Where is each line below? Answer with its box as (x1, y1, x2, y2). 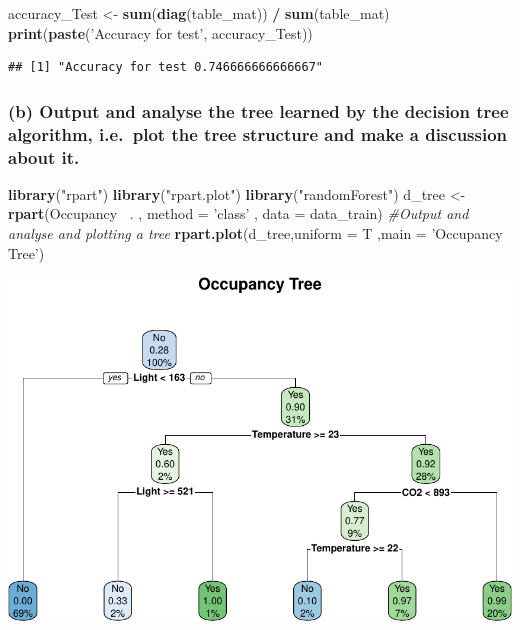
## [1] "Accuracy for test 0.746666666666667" (8, 60, 323, 75)
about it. (8, 144, 80, 169)
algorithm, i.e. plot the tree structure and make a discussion (8, 121, 508, 146)
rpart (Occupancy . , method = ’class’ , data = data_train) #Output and (8, 203, 469, 224)
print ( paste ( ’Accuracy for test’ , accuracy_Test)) (8, 22, 313, 43)
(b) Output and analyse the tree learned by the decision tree (8, 98, 509, 123)
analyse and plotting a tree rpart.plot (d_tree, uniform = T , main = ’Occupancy (8, 223, 503, 244)
